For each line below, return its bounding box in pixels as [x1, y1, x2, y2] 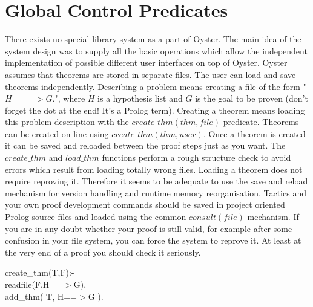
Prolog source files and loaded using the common [5, 210, 186, 223]
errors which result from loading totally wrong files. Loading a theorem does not [5, 163, 303, 175]
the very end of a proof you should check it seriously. [5, 245, 201, 258]
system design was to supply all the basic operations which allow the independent [5, 44, 308, 57]
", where [54, 92, 85, 105]
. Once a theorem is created [203, 127, 306, 140]
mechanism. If [247, 210, 299, 223]
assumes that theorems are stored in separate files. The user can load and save [5, 68, 296, 80]
